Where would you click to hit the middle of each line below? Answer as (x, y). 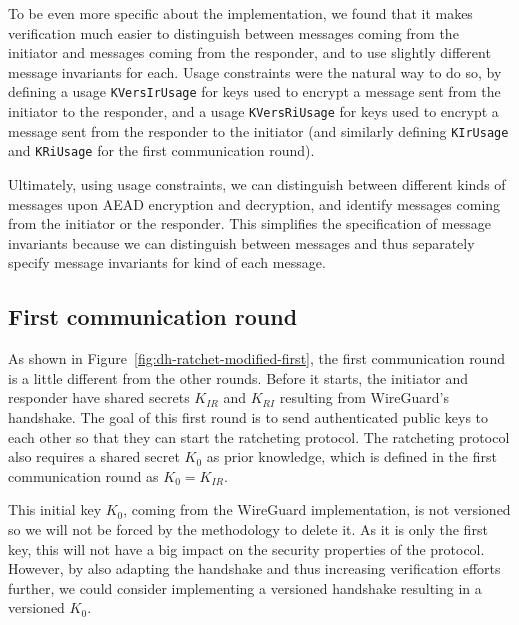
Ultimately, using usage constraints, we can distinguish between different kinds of (257, 184)
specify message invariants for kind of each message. (167, 262)
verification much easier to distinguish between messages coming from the (233, 32)
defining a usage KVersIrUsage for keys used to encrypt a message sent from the (254, 91)
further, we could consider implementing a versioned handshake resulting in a (245, 587)
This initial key (55, 509)
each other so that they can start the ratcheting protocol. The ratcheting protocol (259, 436)
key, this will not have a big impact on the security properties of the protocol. (246, 548)
